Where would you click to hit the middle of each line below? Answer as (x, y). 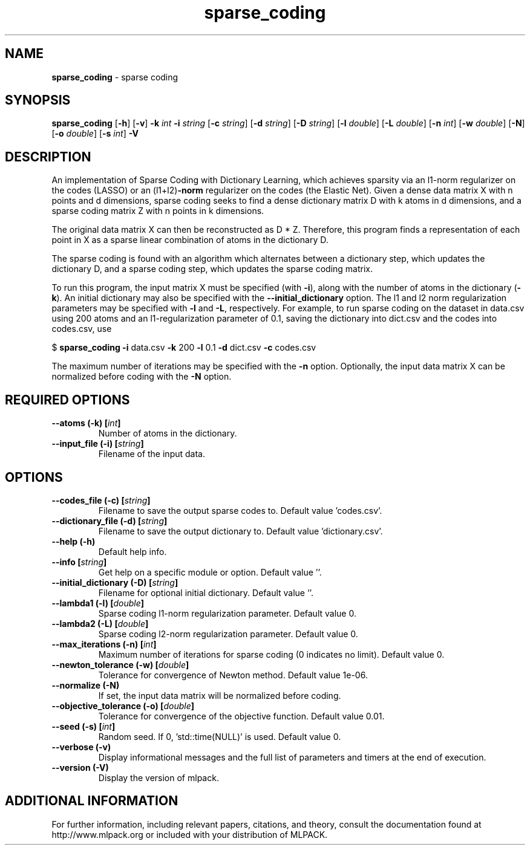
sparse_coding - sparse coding (115, 77)
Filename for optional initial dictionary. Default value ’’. (206, 592)
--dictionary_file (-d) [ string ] (110, 521)
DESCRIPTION (48, 157)
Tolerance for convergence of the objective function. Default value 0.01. (241, 716)
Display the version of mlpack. (159, 777)
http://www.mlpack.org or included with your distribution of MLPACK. (190, 834)
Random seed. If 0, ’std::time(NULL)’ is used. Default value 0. (220, 736)
